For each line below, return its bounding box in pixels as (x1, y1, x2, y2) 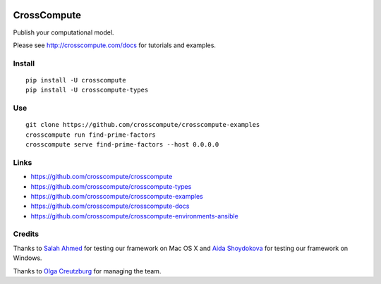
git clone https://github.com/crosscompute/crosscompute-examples (25, 121, 260, 129)
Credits (13, 229, 39, 239)
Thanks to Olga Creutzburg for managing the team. (13, 266, 162, 275)
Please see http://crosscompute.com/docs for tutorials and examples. (13, 41, 217, 49)
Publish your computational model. (13, 28, 114, 37)
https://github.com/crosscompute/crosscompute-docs (30, 202, 190, 211)
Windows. (13, 254, 42, 262)
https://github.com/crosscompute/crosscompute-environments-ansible (30, 211, 239, 220)
